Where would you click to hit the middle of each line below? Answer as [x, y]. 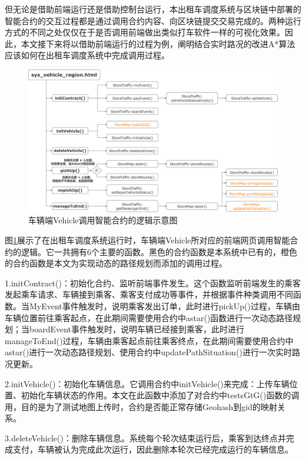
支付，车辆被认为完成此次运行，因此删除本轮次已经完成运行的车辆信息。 [153, 449]
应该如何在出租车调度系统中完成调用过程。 [87, 55]
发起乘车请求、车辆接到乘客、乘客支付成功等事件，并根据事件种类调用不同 [149, 294]
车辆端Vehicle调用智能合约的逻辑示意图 [103, 220]
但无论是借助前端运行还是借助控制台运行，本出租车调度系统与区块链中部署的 [153, 9]
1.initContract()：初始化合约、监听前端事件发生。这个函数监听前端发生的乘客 [153, 283]
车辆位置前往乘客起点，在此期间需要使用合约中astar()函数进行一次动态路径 [149, 317]
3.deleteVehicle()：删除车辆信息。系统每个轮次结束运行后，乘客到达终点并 [145, 437]
